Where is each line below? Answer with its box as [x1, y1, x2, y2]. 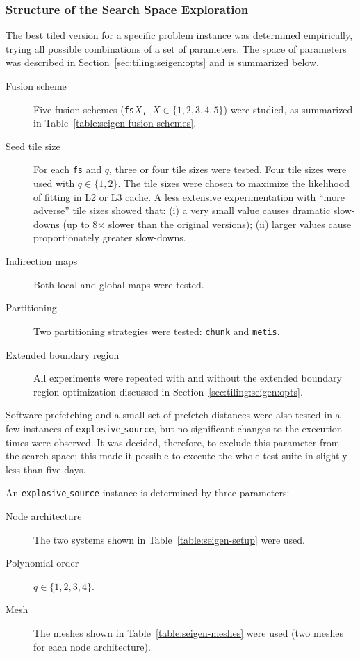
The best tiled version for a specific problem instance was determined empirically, [6, 28, 353, 42]
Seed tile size [6, 138, 60, 153]
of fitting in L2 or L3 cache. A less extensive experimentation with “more [33, 189, 345, 204]
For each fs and [33, 162, 102, 177]
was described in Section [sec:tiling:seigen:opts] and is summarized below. [6, 55, 319, 70]
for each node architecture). [33, 639, 151, 653]
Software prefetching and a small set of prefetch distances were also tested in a [6, 407, 341, 422]
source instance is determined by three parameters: [69, 485, 290, 500]
